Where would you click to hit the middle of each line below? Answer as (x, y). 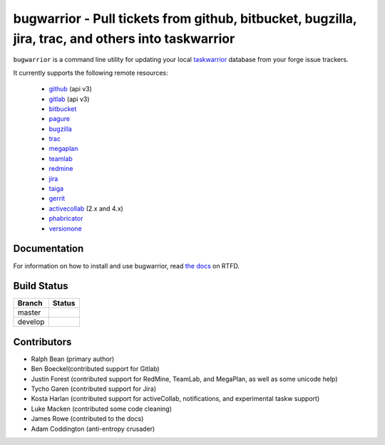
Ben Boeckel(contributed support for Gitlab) (95, 369)
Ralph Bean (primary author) (73, 359)
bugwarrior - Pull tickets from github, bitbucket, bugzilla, (185, 19)
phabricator (66, 219)
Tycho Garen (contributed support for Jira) (94, 389)
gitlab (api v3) (69, 99)
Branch (30, 303)
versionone (65, 229)
